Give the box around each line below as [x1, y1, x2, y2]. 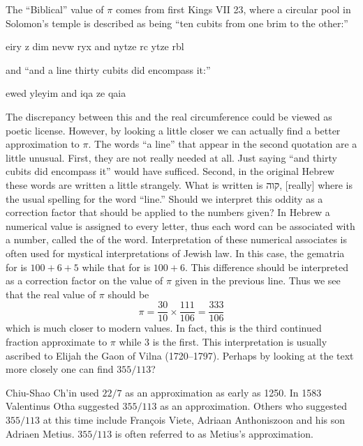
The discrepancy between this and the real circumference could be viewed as [6, 109, 332, 123]
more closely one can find [6, 362, 114, 376]
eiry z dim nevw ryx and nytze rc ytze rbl [6, 39, 184, 54]
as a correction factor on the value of [6, 273, 163, 288]
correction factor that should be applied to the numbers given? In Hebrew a [6, 205, 330, 220]
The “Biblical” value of [6, 2, 104, 16]
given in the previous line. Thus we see [175, 273, 341, 288]
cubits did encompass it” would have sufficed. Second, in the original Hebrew [6, 164, 334, 178]
